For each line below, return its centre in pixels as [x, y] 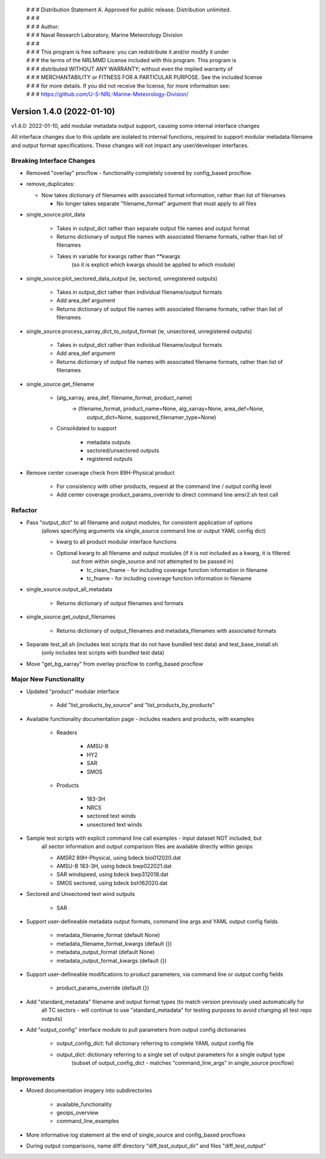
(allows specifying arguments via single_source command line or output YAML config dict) [154, 530]
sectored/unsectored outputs [123, 450]
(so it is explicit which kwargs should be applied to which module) [153, 265]
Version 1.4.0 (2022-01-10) [63, 111]
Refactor [24, 510]
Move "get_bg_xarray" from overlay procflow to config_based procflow [115, 664]
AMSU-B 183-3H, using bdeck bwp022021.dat [114, 866]
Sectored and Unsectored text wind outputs [81, 894]
